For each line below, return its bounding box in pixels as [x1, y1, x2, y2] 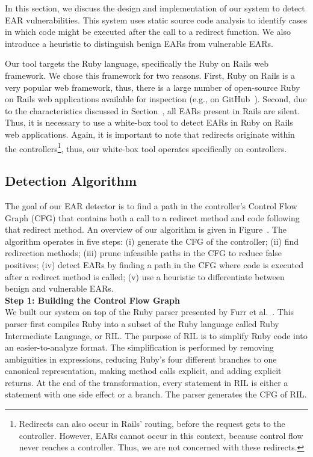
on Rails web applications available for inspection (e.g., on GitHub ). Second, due [5, 93, 307, 105]
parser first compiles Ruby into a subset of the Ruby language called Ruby [5, 317, 279, 330]
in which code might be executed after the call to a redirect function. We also [5, 25, 291, 38]
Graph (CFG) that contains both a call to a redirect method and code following [5, 211, 300, 224]
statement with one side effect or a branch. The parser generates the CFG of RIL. [5, 388, 307, 400]
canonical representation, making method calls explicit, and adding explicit [5, 364, 282, 377]
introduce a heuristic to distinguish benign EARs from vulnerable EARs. [5, 37, 273, 49]
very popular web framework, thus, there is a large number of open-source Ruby [5, 81, 300, 93]
